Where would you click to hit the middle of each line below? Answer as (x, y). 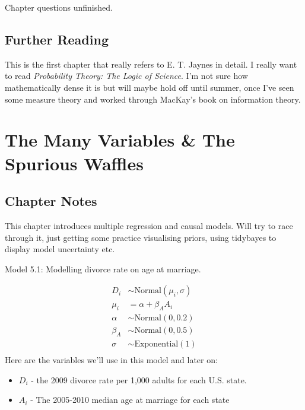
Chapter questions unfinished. (59, 7)
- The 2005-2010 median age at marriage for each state (130, 400)
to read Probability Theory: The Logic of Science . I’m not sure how (126, 76)
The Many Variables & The (120, 140)
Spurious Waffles (74, 163)
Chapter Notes (51, 201)
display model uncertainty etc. (60, 249)
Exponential (156, 344)
